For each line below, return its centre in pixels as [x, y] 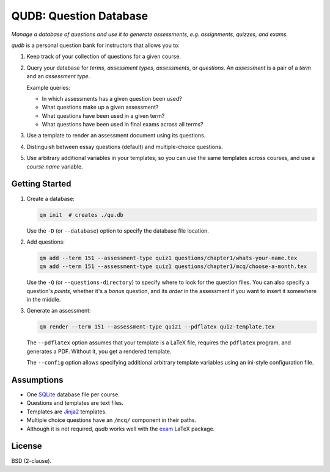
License [27, 446]
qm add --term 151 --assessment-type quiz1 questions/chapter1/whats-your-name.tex [168, 258]
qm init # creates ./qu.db [81, 215]
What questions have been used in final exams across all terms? [123, 125]
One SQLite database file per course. [73, 394]
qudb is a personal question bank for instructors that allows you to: [96, 45]
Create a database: [50, 198]
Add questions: [46, 242]
